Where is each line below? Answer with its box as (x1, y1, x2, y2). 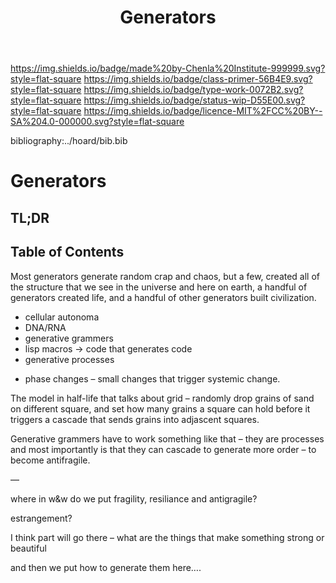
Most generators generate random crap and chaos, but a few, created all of (10, 270, 321, 282)
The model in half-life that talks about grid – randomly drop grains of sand (10, 392, 315, 404)
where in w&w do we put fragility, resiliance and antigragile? (10, 492, 258, 505)
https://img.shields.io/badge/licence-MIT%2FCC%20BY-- (83, 105, 323, 117)
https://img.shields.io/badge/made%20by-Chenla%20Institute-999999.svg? (10, 62, 326, 75)
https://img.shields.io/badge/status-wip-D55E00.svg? (83, 94, 306, 106)
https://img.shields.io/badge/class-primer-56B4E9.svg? (83, 73, 313, 85)
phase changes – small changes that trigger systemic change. (24, 372, 281, 385)
